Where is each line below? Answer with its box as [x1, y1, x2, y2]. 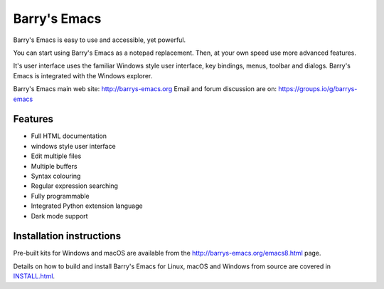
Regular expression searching [31, 182, 119, 190]
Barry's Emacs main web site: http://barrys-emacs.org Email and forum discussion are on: [13, 85, 277, 93]
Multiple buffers [31, 162, 78, 170]
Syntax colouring [31, 172, 81, 180]
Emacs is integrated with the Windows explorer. [13, 71, 153, 80]
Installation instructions [13, 230, 121, 242]
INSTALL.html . [13, 272, 55, 280]
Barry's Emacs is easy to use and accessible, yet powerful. [13, 36, 186, 44]
